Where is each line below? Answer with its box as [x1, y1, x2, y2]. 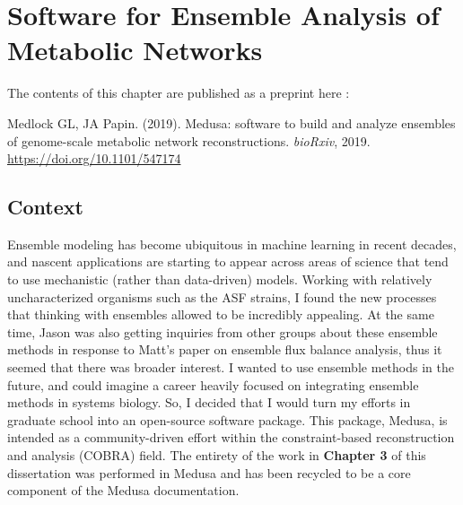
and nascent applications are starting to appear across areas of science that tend [7, 252, 449, 271]
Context [7, 193, 83, 221]
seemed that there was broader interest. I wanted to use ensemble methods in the [7, 358, 454, 377]
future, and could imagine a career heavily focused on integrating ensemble [7, 375, 419, 394]
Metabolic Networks [7, 31, 263, 68]
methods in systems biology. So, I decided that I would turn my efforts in [7, 393, 411, 412]
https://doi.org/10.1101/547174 [7, 149, 181, 168]
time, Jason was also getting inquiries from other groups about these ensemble [7, 322, 438, 341]
